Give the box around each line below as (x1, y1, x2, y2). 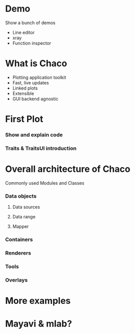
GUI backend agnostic (12, 96, 58, 102)
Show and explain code (5, 131, 63, 138)
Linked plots (12, 85, 38, 91)
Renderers (5, 249, 31, 257)
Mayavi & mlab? (5, 318, 72, 329)
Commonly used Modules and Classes (5, 180, 84, 186)
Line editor (12, 29, 35, 35)
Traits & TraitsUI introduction (5, 144, 76, 151)
